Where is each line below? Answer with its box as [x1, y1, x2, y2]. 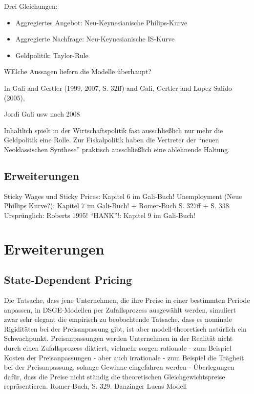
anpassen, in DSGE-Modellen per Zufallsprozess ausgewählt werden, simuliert [4, 304, 236, 315]
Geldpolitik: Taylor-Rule [15, 50, 88, 60]
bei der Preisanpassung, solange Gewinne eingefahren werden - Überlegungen [4, 362, 234, 372]
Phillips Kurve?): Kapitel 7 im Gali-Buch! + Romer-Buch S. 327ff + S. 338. [4, 200, 231, 211]
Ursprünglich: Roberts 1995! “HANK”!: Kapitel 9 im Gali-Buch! [4, 210, 195, 220]
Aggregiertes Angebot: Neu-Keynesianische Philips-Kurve [15, 17, 188, 27]
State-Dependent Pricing [4, 272, 132, 287]
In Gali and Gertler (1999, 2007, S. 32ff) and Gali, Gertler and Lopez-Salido [4, 82, 232, 93]
